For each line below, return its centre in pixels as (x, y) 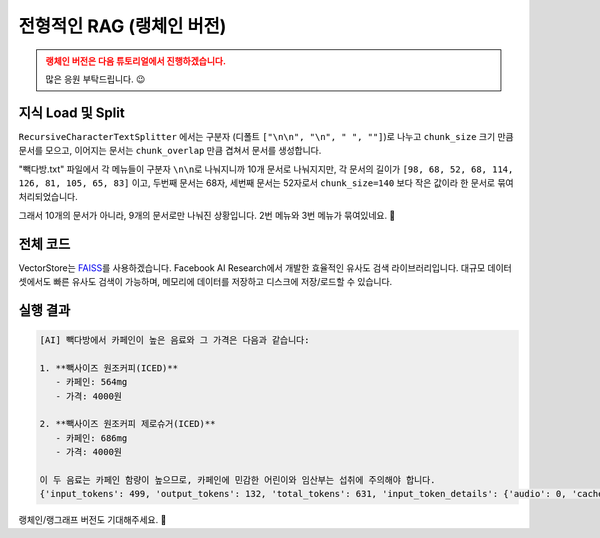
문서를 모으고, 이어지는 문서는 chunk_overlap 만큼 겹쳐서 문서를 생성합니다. (170, 151)
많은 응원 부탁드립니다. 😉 (95, 79)
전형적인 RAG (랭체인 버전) (122, 26)
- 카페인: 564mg (91, 382)
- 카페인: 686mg (91, 438)
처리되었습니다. (48, 197)
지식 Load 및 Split (71, 112)
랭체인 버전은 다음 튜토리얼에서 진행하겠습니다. (136, 61)
